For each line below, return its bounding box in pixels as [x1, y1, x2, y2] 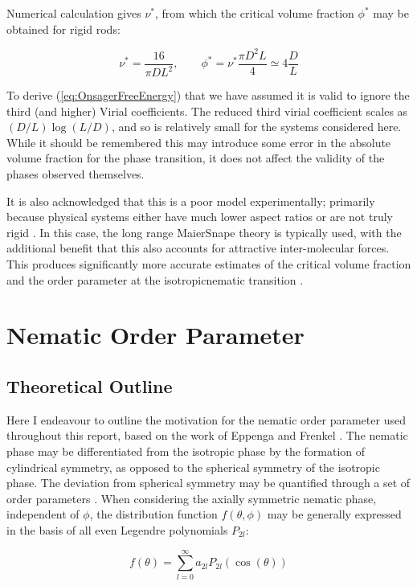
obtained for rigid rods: [6, 20, 121, 37]
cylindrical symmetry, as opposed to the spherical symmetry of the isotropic [6, 458, 380, 475]
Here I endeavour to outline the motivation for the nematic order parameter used [6, 411, 406, 428]
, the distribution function [89, 506, 218, 522]
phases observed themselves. [6, 166, 145, 182]
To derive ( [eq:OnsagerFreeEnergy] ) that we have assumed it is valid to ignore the [6, 87, 410, 104]
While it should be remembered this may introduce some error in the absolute [6, 133, 391, 150]
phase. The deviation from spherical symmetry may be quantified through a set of [6, 474, 411, 491]
